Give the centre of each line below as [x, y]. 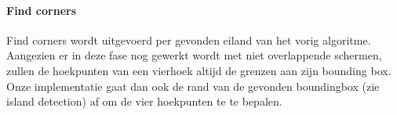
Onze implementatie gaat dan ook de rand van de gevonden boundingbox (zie [193, 86]
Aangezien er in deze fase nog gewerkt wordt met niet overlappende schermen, [194, 55]
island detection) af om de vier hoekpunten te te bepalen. [144, 101]
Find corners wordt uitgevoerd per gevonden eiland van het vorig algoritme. [189, 40]
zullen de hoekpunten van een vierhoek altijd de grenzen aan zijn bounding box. [199, 70]
